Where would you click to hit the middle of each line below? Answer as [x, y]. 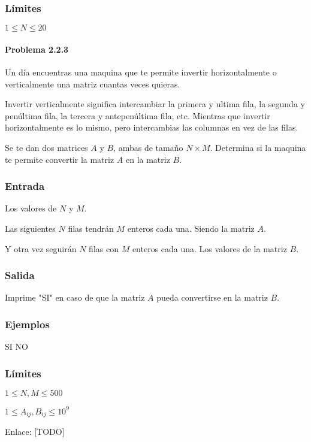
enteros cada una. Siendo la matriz [191, 228]
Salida [20, 275]
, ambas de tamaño [148, 147]
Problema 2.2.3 [37, 49]
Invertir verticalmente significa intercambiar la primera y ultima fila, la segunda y [155, 104]
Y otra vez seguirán [41, 248]
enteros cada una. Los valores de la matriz [209, 248]
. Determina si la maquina [258, 147]
